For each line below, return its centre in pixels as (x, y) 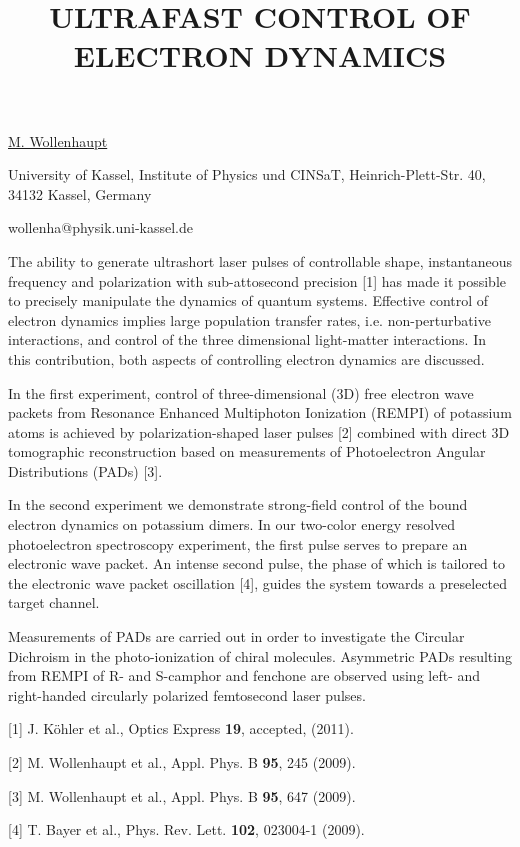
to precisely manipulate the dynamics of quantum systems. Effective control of (248, 300)
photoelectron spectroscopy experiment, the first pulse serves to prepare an (238, 543)
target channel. (54, 602)
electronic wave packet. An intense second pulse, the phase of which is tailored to (257, 563)
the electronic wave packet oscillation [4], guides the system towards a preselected (258, 582)
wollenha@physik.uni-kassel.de (100, 227)
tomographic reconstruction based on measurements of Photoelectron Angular (247, 451)
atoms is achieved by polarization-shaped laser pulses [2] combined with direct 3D (259, 431)
